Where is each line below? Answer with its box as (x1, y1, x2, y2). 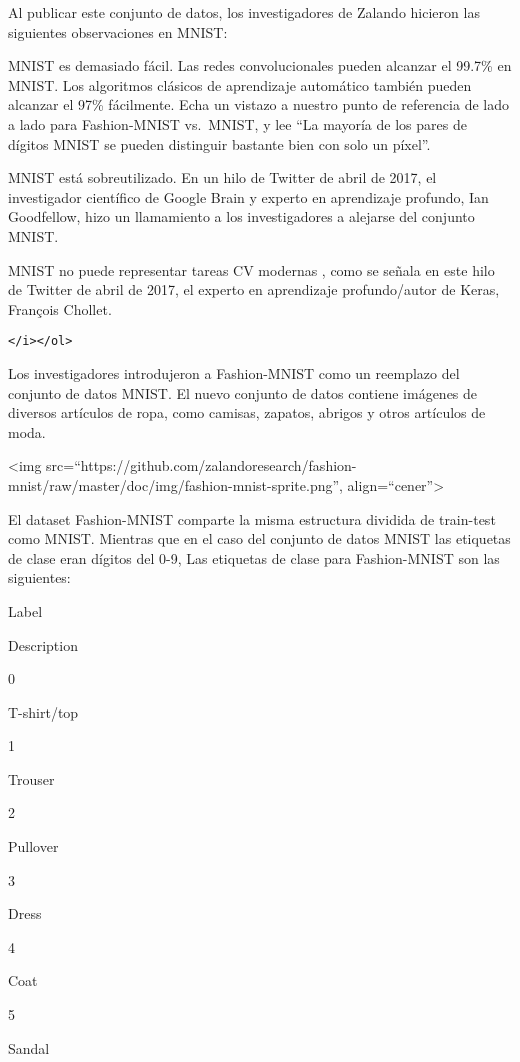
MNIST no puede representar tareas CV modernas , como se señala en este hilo (8, 259, 495, 280)
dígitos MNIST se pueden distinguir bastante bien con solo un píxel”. (8, 133, 431, 154)
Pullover (8, 836, 59, 857)
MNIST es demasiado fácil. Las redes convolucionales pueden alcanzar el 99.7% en (8, 55, 512, 76)
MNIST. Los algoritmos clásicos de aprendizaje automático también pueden (8, 74, 472, 95)
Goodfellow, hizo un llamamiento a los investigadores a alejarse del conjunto (8, 206, 475, 227)
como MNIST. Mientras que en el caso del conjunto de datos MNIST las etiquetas (8, 528, 511, 549)
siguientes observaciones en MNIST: (8, 21, 228, 42)
